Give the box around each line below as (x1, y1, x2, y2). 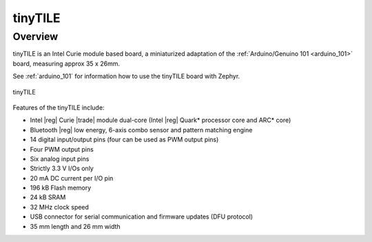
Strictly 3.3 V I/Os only (30, 164, 94, 172)
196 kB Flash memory (30, 183, 92, 192)
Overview (12, 30, 59, 43)
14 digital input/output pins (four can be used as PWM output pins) (30, 135, 219, 144)
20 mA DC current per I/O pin (30, 174, 114, 182)
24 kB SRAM (30, 193, 66, 201)
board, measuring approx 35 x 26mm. (12, 59, 121, 68)
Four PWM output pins (30, 145, 94, 153)
